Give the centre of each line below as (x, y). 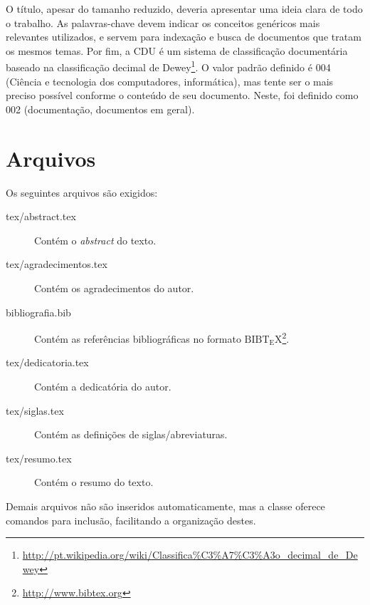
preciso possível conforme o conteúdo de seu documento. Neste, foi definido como (182, 95)
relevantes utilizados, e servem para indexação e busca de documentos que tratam (184, 37)
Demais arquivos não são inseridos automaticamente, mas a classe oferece (165, 506)
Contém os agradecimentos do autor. (114, 288)
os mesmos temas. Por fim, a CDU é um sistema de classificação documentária (177, 50)
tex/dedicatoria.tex (47, 362)
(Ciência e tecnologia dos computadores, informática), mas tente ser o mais (170, 81)
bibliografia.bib (38, 312)
